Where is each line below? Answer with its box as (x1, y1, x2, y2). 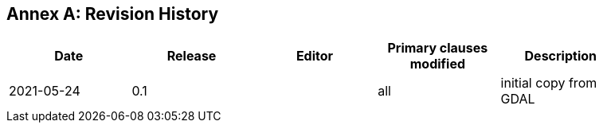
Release (166, 48, 217, 64)
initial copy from (500, 75, 597, 92)
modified (409, 56, 466, 72)
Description (524, 48, 597, 64)
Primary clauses (387, 40, 488, 57)
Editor (296, 48, 334, 64)
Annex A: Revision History (6, 4, 219, 24)
